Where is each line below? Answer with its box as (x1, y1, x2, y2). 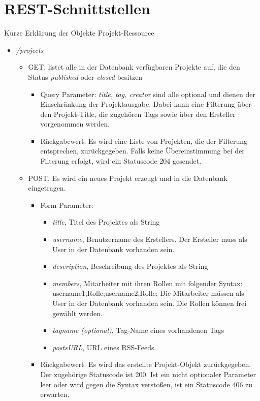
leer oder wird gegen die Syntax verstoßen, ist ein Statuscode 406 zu (40, 379, 253, 389)
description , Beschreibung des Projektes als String (52, 261, 208, 271)
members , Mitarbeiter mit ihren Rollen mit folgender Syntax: (52, 277, 243, 288)
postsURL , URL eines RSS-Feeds (52, 342, 154, 352)
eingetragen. (28, 182, 66, 193)
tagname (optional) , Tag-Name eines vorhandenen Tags (52, 325, 224, 335)
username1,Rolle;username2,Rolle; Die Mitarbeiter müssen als (52, 288, 244, 298)
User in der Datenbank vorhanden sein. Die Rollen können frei (52, 298, 247, 308)
